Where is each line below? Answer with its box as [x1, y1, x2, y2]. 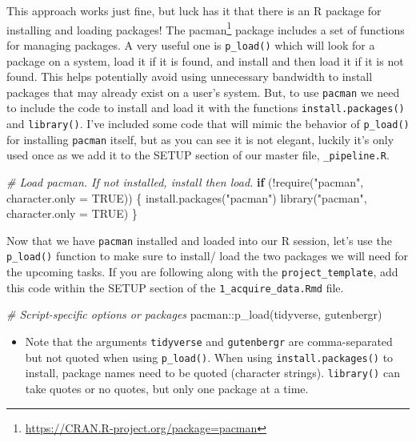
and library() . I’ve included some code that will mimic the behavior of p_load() [6, 115, 410, 131]
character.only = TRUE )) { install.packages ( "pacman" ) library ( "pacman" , [6, 189, 367, 206]
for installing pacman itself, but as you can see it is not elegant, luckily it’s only [6, 131, 394, 147]
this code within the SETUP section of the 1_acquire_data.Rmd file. [6, 279, 344, 295]
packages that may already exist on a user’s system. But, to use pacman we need [6, 83, 400, 100]
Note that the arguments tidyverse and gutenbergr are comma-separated [25, 332, 393, 349]
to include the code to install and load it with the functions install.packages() [6, 99, 405, 116]
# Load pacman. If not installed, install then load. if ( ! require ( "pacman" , [6, 173, 364, 190]
